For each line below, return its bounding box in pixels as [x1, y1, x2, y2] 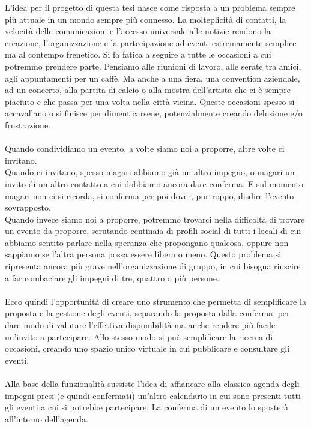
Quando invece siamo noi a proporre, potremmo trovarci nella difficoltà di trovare [5, 212, 305, 225]
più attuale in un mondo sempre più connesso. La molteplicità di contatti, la [5, 13, 286, 25]
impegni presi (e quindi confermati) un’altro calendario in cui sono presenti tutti [5, 389, 301, 401]
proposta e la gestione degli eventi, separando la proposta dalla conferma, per [5, 307, 290, 319]
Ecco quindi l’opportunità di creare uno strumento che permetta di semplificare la [5, 295, 306, 307]
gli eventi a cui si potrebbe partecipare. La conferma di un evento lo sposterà [5, 401, 288, 413]
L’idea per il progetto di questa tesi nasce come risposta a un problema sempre [5, 1, 295, 13]
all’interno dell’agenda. [5, 412, 88, 425]
